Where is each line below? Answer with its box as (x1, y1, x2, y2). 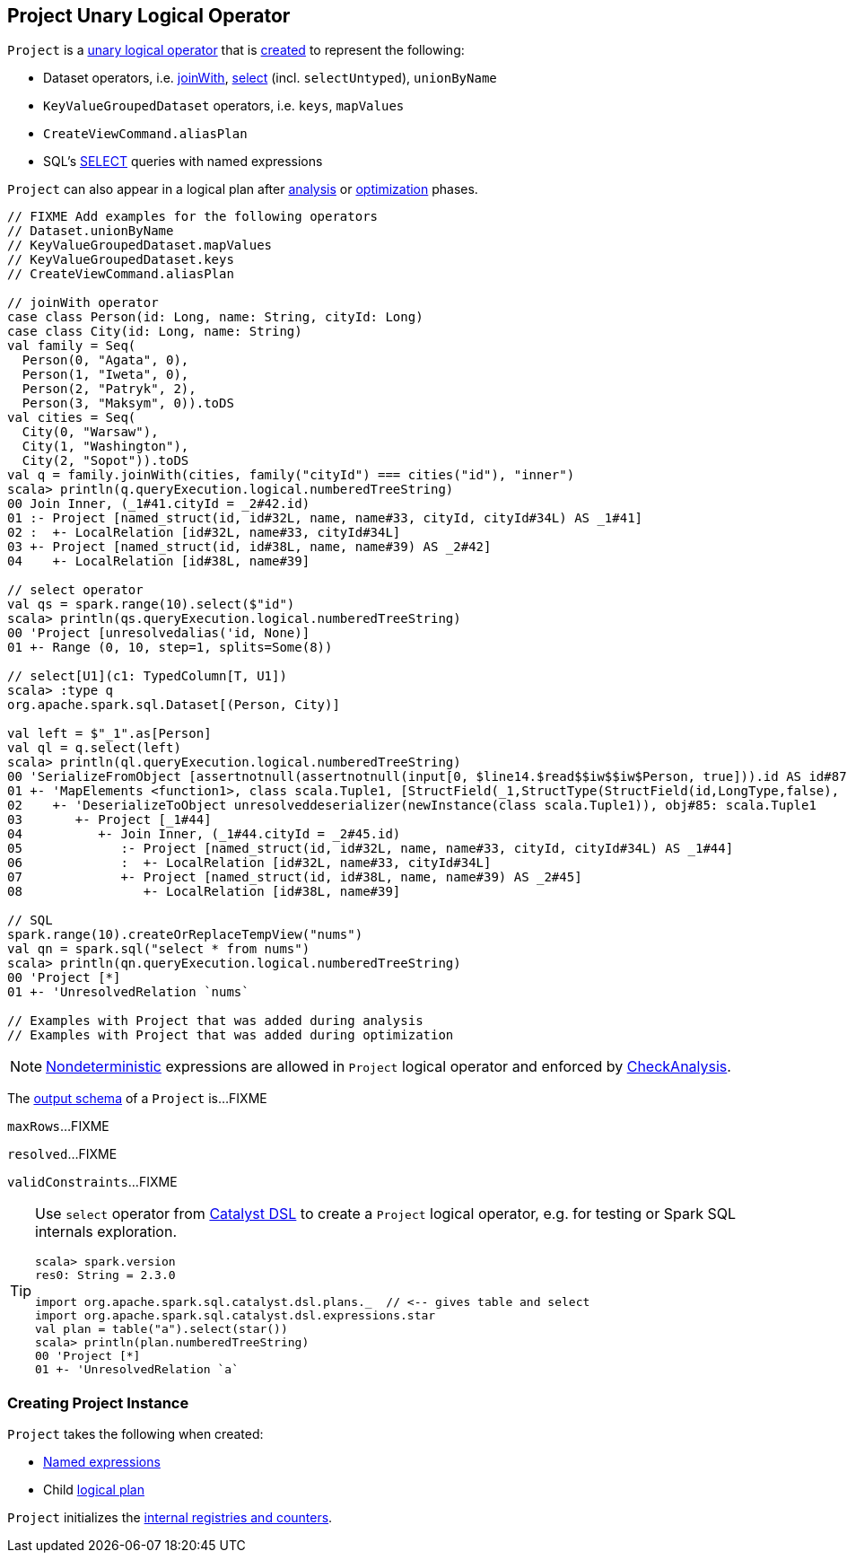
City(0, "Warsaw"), (22, 425, 159, 440)
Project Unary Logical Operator (7, 4, 291, 27)
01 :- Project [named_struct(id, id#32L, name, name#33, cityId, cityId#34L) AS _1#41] (7, 511, 643, 526)
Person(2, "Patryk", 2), (22, 381, 196, 397)
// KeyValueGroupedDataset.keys (7, 252, 234, 267)
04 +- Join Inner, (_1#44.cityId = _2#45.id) (7, 827, 401, 842)
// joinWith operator (7, 295, 159, 311)
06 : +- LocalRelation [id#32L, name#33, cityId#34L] (7, 855, 492, 871)
